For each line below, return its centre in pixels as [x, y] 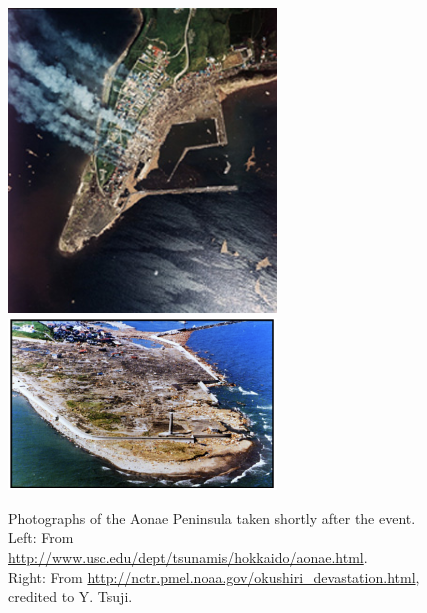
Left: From [41, 537]
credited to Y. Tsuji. [70, 596]
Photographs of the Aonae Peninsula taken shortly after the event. [212, 517]
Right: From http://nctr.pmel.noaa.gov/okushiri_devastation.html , [214, 576]
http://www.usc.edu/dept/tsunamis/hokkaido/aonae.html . [188, 557]
